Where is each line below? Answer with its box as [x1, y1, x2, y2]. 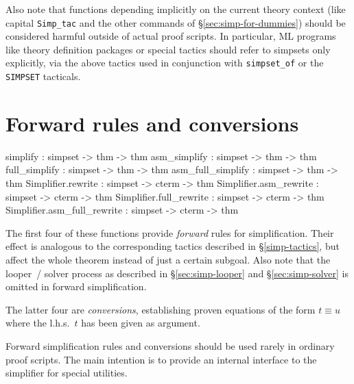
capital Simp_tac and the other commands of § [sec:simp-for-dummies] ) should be [5, 15, 346, 29]
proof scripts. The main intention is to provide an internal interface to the [5, 352, 317, 366]
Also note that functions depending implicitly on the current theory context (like [5, 2, 346, 16]
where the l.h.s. [5, 316, 70, 330]
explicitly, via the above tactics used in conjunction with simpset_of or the [5, 55, 324, 70]
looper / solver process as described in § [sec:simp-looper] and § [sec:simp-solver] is [5, 266, 349, 280]
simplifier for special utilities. [5, 366, 128, 380]
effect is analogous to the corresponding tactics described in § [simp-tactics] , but [5, 239, 340, 253]
